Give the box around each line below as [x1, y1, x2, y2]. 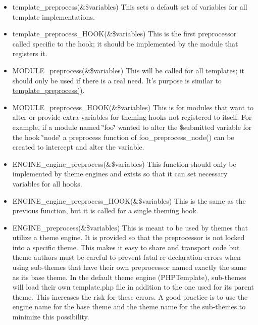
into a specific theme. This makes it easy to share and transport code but [12, 242, 240, 252]
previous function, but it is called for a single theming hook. [12, 205, 198, 216]
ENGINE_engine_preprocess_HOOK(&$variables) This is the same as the [12, 195, 246, 206]
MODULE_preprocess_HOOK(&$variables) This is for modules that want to [12, 102, 254, 112]
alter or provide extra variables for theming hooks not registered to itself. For [12, 112, 252, 122]
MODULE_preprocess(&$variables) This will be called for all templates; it [12, 65, 245, 75]
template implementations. [12, 11, 95, 22]
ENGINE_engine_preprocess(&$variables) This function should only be [12, 158, 236, 169]
